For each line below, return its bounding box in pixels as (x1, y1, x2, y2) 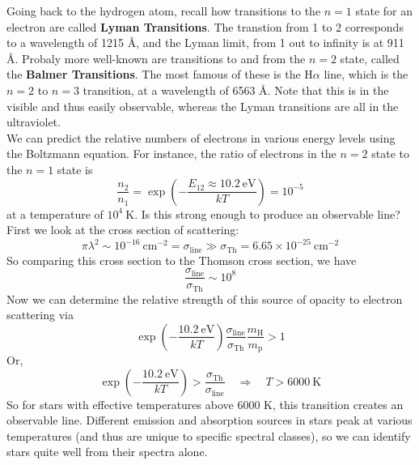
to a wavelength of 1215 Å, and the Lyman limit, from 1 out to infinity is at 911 (6, 34, 404, 51)
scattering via (6, 306, 74, 323)
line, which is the (324, 66, 408, 83)
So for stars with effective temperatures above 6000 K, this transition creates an (6, 395, 404, 412)
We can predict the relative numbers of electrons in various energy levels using (6, 129, 396, 146)
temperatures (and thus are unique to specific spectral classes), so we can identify (6, 427, 411, 444)
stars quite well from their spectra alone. (6, 443, 208, 460)
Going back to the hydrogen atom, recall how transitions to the (6, 2, 321, 19)
